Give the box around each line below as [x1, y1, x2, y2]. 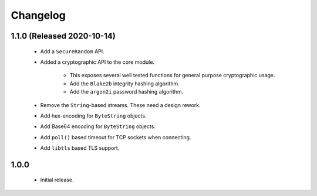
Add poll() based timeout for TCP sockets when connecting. [40, 133, 191, 140]
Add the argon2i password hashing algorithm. [69, 88, 184, 95]
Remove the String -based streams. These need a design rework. [40, 101, 201, 108]
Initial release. [40, 176, 74, 184]
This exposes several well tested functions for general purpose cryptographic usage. [69, 72, 275, 79]
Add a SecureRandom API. [40, 47, 105, 55]
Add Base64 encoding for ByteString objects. [40, 123, 156, 130]
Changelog [11, 9, 66, 22]
